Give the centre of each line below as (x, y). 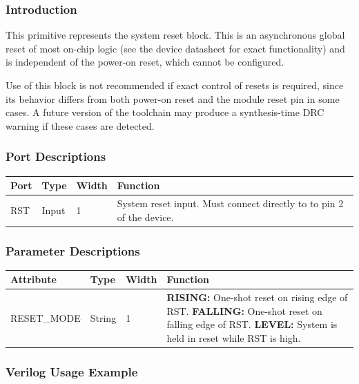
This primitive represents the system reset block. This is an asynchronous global (175, 35)
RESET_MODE (46, 317)
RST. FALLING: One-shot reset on (244, 310)
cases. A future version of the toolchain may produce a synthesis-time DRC (165, 112)
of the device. (145, 217)
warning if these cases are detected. (80, 125)
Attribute (33, 279)
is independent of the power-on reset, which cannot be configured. (145, 62)
